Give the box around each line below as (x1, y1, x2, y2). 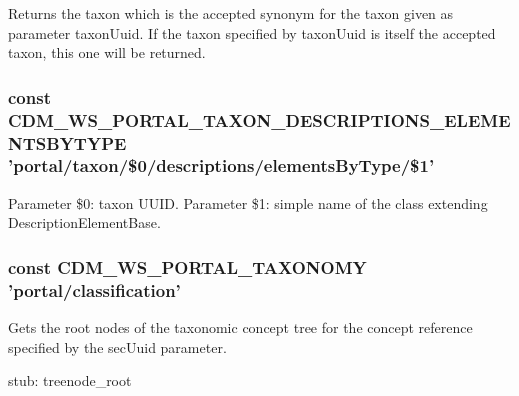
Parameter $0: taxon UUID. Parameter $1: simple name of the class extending (8, 192, 488, 213)
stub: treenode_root (8, 370, 132, 391)
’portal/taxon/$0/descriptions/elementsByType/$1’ (8, 153, 435, 178)
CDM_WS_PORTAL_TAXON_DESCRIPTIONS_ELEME (8, 107, 511, 132)
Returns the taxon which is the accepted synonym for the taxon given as (8, 3, 454, 23)
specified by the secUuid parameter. (8, 336, 227, 357)
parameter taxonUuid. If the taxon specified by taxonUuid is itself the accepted (8, 22, 496, 43)
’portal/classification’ (8, 277, 181, 302)
